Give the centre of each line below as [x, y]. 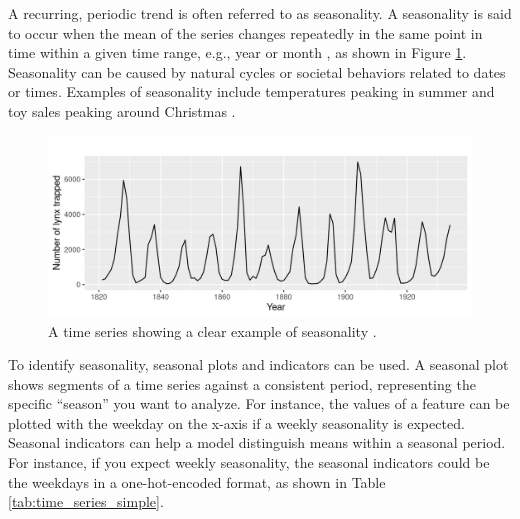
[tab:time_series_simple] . [86, 501]
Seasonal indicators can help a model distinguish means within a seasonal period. [257, 442]
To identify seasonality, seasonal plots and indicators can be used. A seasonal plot [258, 364]
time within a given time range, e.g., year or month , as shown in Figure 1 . [237, 52]
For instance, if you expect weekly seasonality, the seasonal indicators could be [249, 462]
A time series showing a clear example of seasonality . [212, 330]
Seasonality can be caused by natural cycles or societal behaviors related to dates [257, 71]
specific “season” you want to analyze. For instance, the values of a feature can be [259, 403]
